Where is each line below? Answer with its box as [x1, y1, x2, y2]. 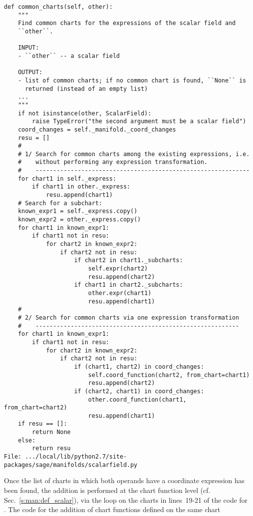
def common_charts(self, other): [4, 3, 113, 10]
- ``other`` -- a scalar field [18, 52, 120, 59]
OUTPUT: [18, 69, 43, 76]
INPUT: [18, 44, 39, 52]
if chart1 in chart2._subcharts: [74, 281, 183, 289]
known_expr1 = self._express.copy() [18, 208, 138, 215]
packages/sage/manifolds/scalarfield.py [4, 461, 138, 468]
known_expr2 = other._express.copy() [18, 216, 141, 223]
